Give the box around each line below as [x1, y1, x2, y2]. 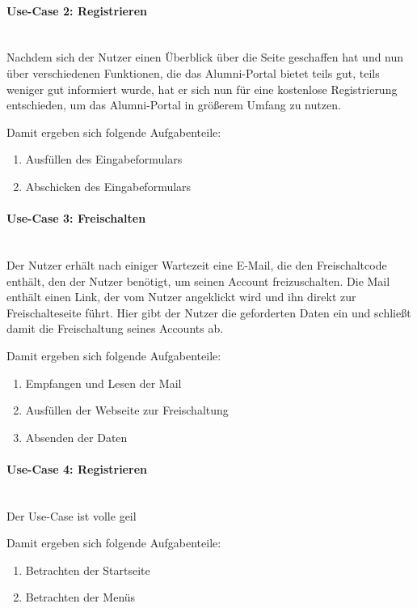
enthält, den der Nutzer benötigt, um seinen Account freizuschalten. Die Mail [6, 272, 390, 289]
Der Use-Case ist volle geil [6, 507, 137, 524]
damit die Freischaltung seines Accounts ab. [6, 320, 224, 337]
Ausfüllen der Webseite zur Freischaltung [25, 402, 229, 419]
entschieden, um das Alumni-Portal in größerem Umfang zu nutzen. [6, 96, 341, 113]
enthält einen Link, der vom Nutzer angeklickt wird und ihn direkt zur [6, 288, 356, 305]
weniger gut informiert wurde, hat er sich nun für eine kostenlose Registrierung [6, 80, 398, 97]
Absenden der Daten [25, 428, 128, 445]
